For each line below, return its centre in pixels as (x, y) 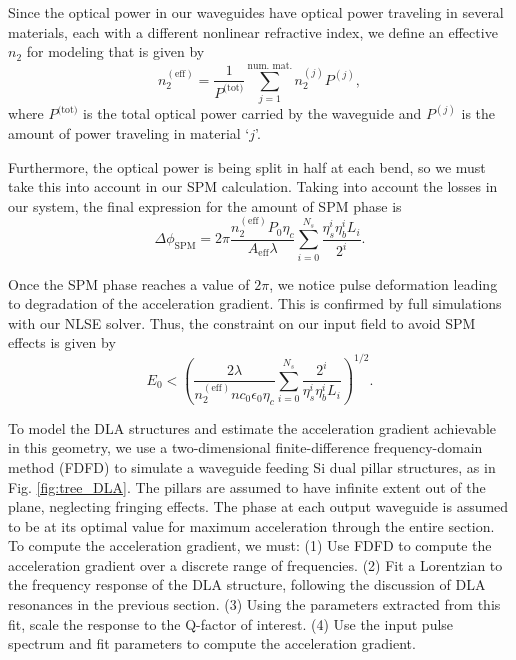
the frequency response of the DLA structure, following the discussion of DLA (247, 584)
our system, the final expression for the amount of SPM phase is (205, 205)
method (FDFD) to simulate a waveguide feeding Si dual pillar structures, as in (252, 466)
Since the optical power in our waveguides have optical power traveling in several (256, 12)
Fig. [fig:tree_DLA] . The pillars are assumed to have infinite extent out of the (247, 486)
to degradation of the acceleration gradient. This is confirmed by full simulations (255, 303)
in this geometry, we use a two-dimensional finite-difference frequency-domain (245, 447)
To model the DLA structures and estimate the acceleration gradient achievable (252, 427)
